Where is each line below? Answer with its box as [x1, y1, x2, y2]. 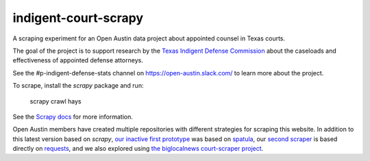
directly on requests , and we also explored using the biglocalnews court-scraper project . [12, 145, 264, 153]
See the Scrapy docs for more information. [12, 112, 134, 121]
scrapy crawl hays [29, 97, 82, 106]
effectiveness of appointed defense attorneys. [12, 56, 143, 64]
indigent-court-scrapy [12, 10, 144, 25]
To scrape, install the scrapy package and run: [12, 82, 144, 90]
